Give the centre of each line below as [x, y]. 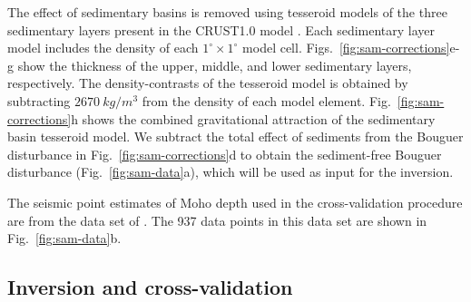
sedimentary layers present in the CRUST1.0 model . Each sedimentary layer [221, 29]
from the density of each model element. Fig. [266, 100]
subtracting [39, 100]
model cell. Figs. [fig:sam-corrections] [346, 48]
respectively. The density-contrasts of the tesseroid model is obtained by [208, 83]
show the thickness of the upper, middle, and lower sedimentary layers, [215, 65]
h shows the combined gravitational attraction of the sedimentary [253, 118]
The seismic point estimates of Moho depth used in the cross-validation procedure [235, 202]
